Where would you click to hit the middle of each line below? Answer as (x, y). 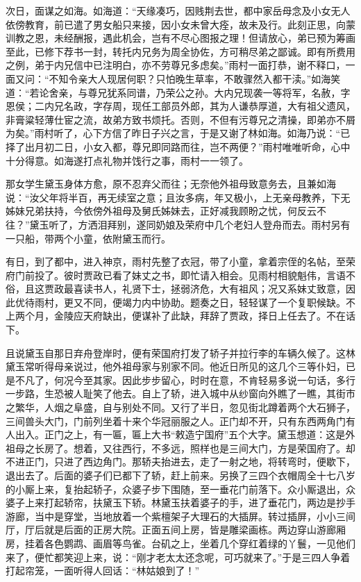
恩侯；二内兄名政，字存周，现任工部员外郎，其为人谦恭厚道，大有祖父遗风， (180, 106)
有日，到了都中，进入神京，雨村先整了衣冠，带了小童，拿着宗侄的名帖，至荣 (180, 261)
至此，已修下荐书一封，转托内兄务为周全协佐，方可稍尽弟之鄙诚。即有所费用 (180, 51)
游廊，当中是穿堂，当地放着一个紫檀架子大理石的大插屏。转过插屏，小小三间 (180, 516)
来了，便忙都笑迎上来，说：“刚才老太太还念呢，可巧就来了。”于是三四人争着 (178, 557)
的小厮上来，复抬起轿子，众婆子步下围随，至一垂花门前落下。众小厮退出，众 (180, 489)
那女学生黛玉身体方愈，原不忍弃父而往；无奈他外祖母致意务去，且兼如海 (171, 184)
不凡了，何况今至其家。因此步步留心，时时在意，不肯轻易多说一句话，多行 (185, 380)
